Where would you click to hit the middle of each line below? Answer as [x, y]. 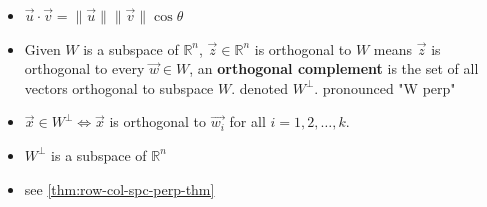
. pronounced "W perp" [385, 87]
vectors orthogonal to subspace [119, 87]
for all [247, 121]
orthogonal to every [84, 68]
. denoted [259, 87]
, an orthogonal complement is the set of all [334, 68]
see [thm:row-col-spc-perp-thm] [119, 188]
